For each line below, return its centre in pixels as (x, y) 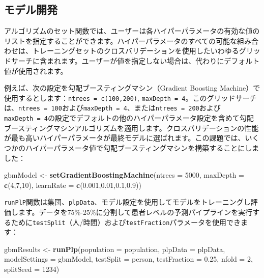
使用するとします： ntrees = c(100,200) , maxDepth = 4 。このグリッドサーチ (130, 98)
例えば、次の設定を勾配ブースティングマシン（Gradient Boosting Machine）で (132, 88)
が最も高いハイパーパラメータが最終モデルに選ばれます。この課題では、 (125, 138)
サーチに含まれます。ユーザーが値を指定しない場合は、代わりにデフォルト (135, 60)
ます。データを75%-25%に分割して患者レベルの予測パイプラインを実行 (135, 212)
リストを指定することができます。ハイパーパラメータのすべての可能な (121, 40)
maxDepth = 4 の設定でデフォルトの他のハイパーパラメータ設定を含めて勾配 (129, 118)
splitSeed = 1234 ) (32, 269)
